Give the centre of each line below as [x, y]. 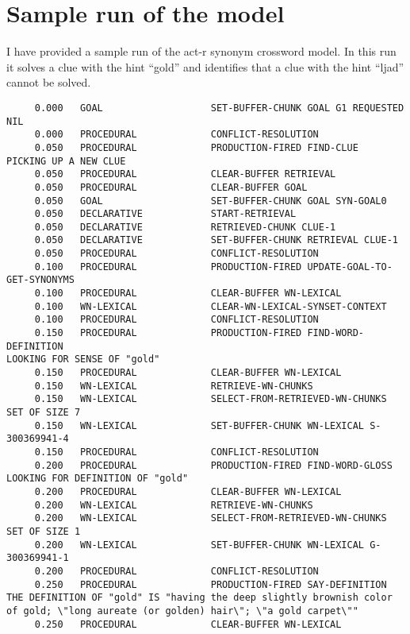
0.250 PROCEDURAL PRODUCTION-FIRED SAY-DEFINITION [211, 584]
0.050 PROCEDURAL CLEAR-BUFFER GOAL [171, 187]
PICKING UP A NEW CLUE [66, 161]
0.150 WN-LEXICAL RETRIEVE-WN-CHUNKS [174, 386]
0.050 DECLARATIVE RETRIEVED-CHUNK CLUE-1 [185, 227]
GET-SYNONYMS [40, 280]
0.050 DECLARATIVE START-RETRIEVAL [165, 214]
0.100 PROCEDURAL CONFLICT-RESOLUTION [176, 320]
